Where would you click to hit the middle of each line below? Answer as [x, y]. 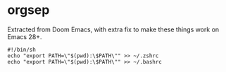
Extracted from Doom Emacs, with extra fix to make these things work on [113, 29]
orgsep [29, 10]
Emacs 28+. [25, 36]
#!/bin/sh [22, 50]
